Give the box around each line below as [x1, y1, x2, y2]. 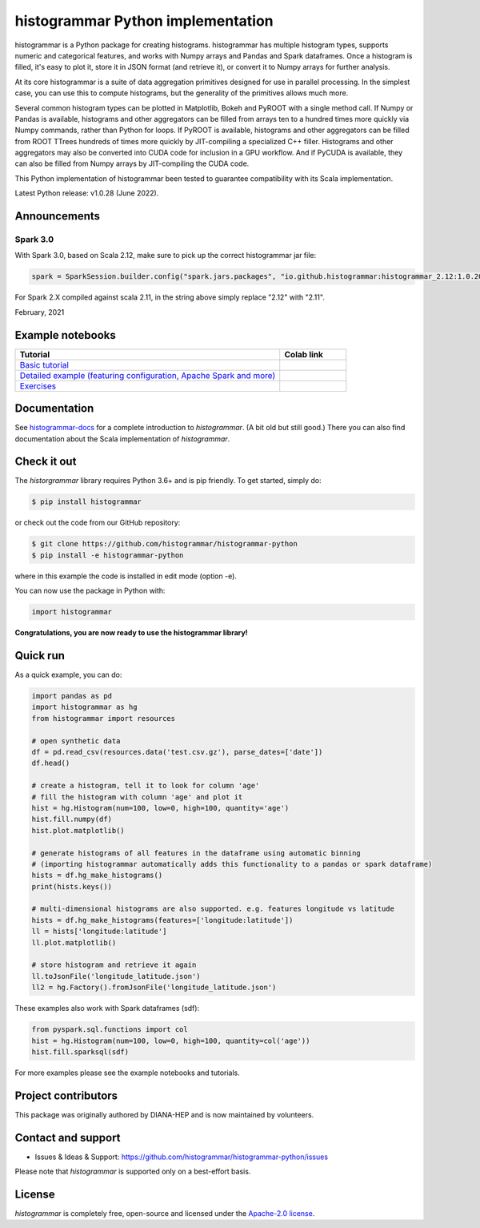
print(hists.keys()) [31, 882, 112, 891]
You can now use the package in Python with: [14, 586, 166, 596]
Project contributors [14, 1089, 118, 1102]
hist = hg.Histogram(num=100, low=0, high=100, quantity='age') [31, 803, 290, 812]
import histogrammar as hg [31, 703, 138, 712]
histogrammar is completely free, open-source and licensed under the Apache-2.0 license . [14, 1209, 315, 1218]
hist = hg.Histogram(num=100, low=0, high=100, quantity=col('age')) [31, 1036, 310, 1045]
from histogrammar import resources [31, 714, 176, 723]
